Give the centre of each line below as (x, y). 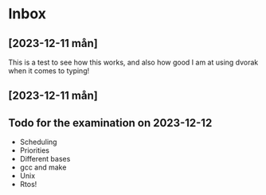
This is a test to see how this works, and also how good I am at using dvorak (133, 62)
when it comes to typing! (49, 71)
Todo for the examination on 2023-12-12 (110, 123)
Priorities (35, 150)
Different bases (45, 159)
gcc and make (43, 167)
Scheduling (38, 142)
